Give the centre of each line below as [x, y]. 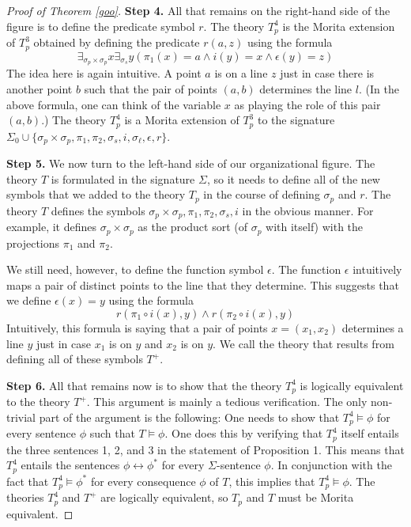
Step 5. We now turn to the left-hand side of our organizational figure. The [191, 163]
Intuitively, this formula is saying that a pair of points [137, 327]
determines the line [306, 88]
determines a [373, 327]
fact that [28, 481]
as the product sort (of [193, 227]
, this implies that [272, 481]
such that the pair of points [151, 88]
